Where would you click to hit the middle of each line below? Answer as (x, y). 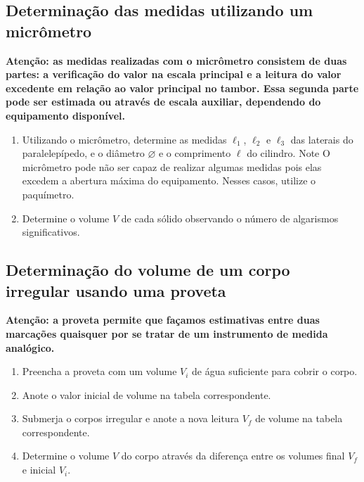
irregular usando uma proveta (116, 290)
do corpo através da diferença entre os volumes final (233, 456)
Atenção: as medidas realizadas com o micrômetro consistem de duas (176, 60)
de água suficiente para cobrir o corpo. (275, 371)
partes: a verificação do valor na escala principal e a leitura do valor (174, 74)
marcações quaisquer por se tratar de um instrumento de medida (167, 333)
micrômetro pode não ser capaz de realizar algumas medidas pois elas (172, 166)
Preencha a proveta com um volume (99, 371)
